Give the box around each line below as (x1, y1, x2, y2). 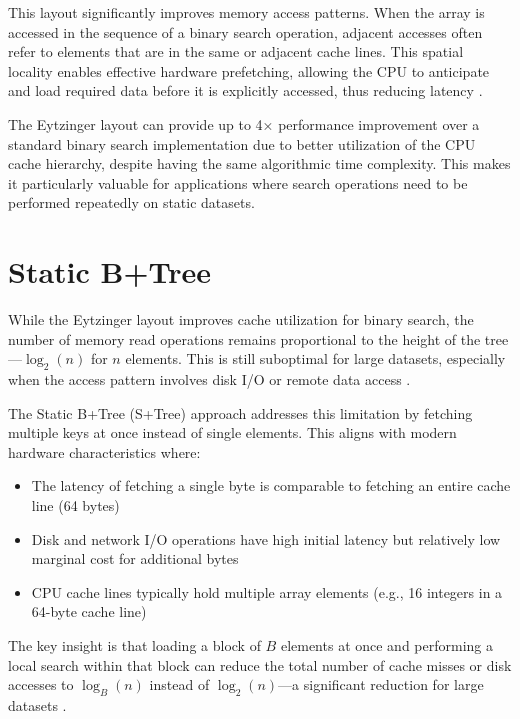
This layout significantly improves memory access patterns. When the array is (8, 2, 485, 22)
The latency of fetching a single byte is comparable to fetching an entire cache (31, 475, 511, 496)
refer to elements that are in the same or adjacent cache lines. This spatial (8, 41, 464, 62)
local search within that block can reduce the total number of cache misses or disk (8, 654, 512, 675)
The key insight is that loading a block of (8, 634, 261, 655)
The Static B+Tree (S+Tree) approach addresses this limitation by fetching (8, 402, 473, 423)
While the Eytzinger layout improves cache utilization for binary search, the (8, 309, 474, 330)
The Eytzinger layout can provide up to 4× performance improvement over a (8, 113, 480, 134)
